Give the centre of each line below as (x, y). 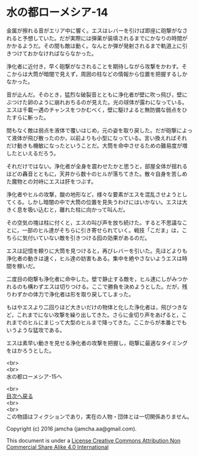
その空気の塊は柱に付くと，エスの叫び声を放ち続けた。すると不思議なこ (97, 223)
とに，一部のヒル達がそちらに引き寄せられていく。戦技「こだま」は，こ (97, 230)
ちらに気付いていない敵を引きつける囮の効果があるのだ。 (78, 238)
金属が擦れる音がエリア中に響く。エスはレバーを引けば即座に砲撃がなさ (97, 30)
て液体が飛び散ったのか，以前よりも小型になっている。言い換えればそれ (97, 138)
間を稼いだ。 (22, 266)
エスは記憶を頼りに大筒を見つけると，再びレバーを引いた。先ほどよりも (97, 251)
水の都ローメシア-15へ (34, 376)
